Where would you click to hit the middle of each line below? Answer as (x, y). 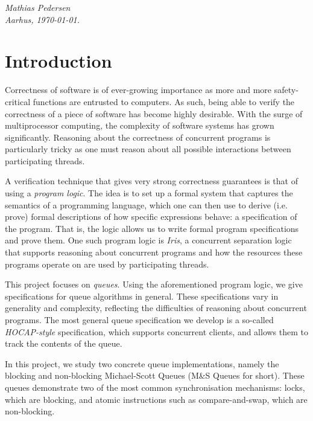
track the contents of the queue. (64, 343)
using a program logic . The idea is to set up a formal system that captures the (149, 193)
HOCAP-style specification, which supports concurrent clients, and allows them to (156, 331)
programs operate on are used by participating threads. (107, 264)
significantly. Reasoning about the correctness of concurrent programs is (138, 137)
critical (18, 101)
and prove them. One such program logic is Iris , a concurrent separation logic (148, 240)
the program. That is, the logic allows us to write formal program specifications (152, 228)
